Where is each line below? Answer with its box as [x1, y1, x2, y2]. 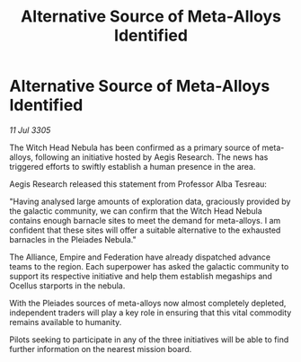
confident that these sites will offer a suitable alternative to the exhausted [9, 225, 281, 235]
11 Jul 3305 [9, 124, 51, 136]
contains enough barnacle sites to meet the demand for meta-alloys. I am [9, 215, 281, 225]
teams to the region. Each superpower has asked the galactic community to [9, 260, 289, 271]
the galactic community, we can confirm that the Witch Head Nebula [9, 205, 262, 216]
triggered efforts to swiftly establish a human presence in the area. [9, 161, 256, 172]
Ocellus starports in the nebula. [9, 280, 126, 291]
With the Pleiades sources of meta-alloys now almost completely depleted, [9, 297, 287, 308]
